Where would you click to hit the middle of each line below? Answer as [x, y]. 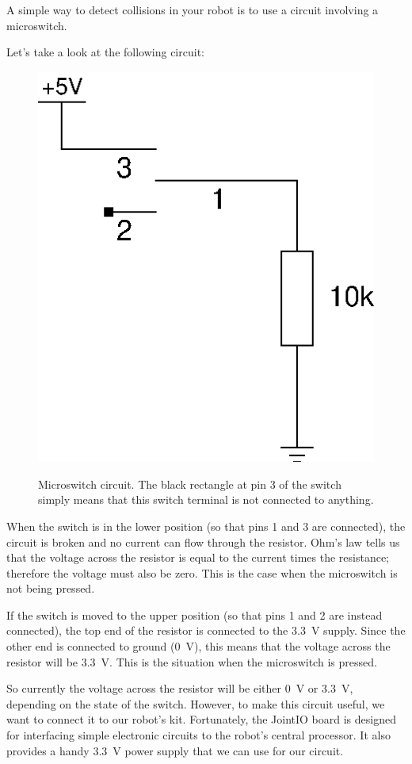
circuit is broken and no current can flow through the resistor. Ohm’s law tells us [203, 541]
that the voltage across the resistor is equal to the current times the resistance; [198, 557]
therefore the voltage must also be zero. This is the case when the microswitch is [202, 572]
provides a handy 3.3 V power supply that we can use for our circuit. [175, 750]
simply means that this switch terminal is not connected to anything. [206, 499]
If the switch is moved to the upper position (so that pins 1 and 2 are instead [195, 614]
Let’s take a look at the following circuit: [105, 52]
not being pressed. [51, 588]
